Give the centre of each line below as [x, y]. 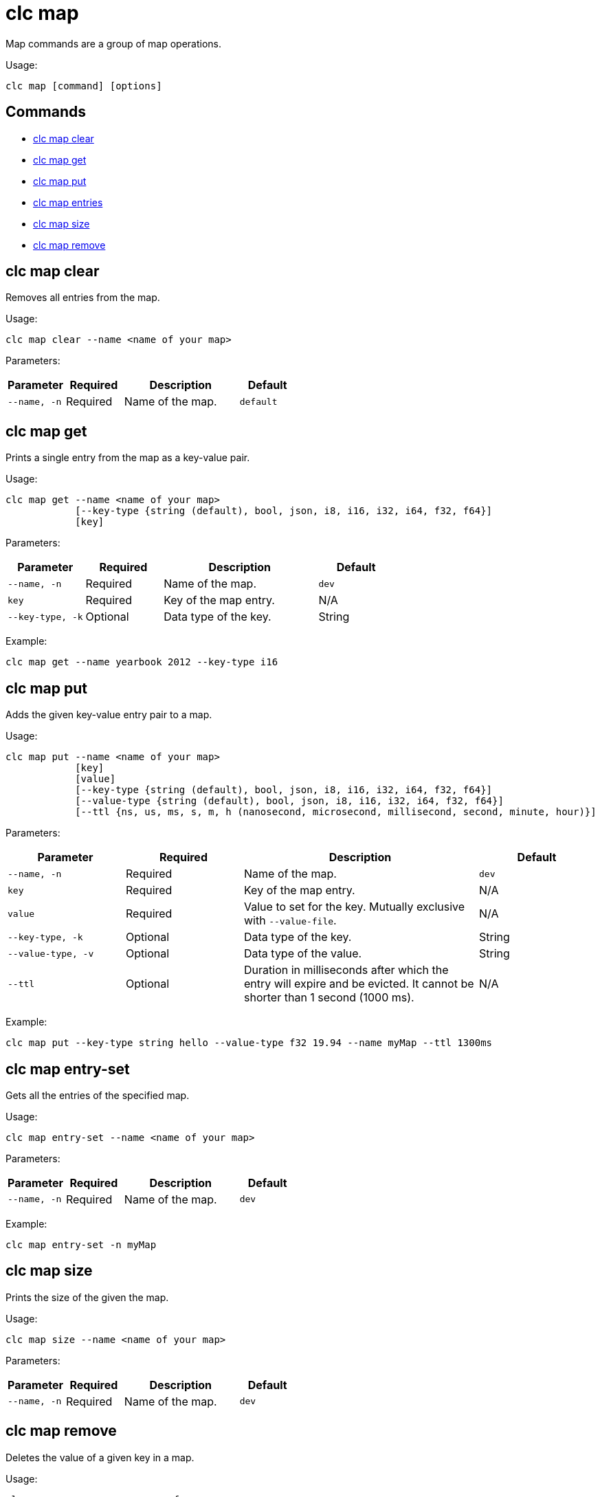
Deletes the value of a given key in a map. [100, 1457]
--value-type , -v [51, 953]
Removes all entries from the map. [83, 298]
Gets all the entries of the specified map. [98, 1095]
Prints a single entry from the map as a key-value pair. [128, 458]
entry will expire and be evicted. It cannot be [359, 984]
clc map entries [68, 202]
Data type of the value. [303, 954]
